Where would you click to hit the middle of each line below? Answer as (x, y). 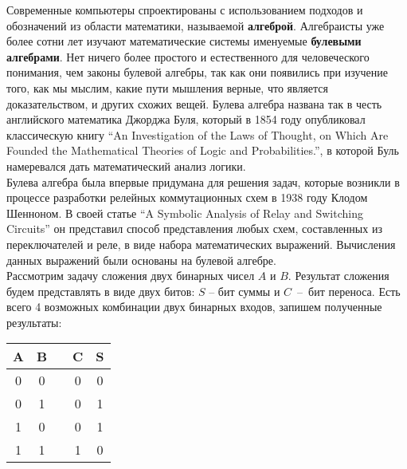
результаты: (34, 322)
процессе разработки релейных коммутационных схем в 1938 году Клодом (187, 197)
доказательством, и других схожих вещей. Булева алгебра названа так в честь (194, 103)
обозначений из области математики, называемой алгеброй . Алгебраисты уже (196, 25)
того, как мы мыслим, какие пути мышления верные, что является (168, 87)
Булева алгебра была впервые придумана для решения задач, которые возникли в (203, 181)
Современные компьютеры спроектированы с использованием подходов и (185, 10)
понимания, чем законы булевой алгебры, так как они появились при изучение (197, 72)
